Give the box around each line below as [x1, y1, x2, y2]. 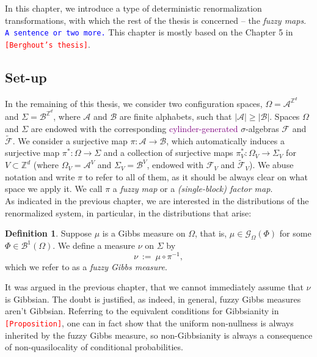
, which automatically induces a [166, 134, 285, 147]
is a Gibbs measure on [102, 227, 186, 240]
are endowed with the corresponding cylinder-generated [31, 122, 238, 135]
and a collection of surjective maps [103, 146, 233, 159]
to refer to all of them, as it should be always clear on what [85, 170, 308, 183]
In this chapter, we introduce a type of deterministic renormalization [5, 2, 262, 14]
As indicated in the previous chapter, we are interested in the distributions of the [5, 194, 309, 207]
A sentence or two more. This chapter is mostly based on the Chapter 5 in [5, 26, 293, 39]
